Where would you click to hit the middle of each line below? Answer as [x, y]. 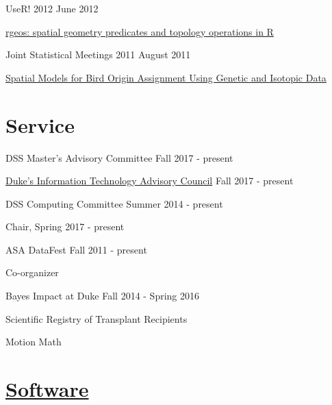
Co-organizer [32, 272]
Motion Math [34, 342]
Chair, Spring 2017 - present [65, 226]
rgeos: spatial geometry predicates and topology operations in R [140, 31]
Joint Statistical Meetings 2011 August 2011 [98, 54]
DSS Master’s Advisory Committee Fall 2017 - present [119, 157]
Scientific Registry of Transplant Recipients [97, 318]
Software [47, 389]
